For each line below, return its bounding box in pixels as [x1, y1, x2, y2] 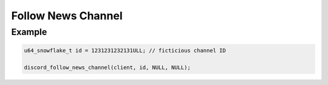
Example [11, 27, 47, 37]
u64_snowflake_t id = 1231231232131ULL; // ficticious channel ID [24, 47, 226, 54]
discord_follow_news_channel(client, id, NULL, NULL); [24, 64, 191, 71]
